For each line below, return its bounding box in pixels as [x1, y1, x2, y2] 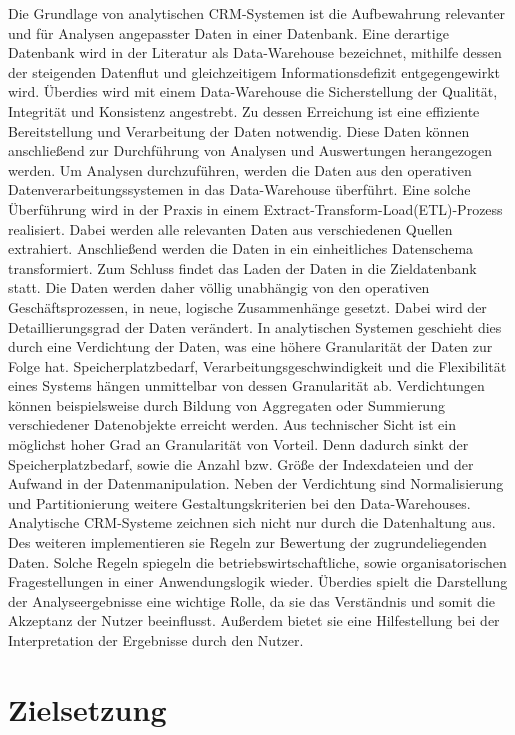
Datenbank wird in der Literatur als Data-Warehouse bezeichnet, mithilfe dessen [8, 42, 502, 63]
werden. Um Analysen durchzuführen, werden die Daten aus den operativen [8, 159, 472, 180]
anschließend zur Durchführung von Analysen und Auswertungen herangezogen [8, 140, 493, 161]
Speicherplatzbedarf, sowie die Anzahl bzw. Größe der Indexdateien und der [8, 453, 474, 474]
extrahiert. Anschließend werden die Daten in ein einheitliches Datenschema [8, 238, 474, 259]
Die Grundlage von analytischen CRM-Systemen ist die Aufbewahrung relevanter [8, 3, 506, 23]
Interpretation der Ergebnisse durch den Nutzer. [8, 630, 304, 650]
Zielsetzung [8, 688, 167, 729]
